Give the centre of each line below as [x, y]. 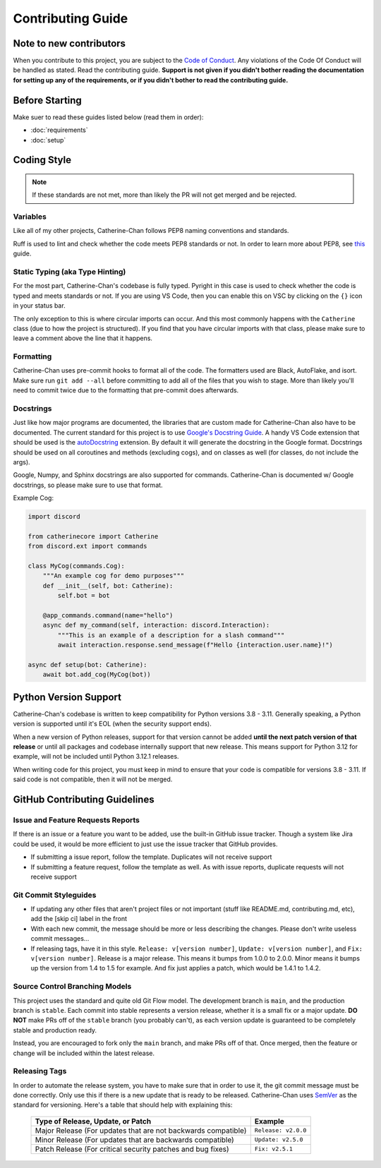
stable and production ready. [55, 1030]
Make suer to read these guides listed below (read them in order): [108, 117]
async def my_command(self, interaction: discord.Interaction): [156, 625]
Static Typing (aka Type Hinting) [69, 272]
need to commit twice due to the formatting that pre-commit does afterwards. [126, 390]
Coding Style [42, 160]
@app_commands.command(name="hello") [108, 615]
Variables [30, 217]
